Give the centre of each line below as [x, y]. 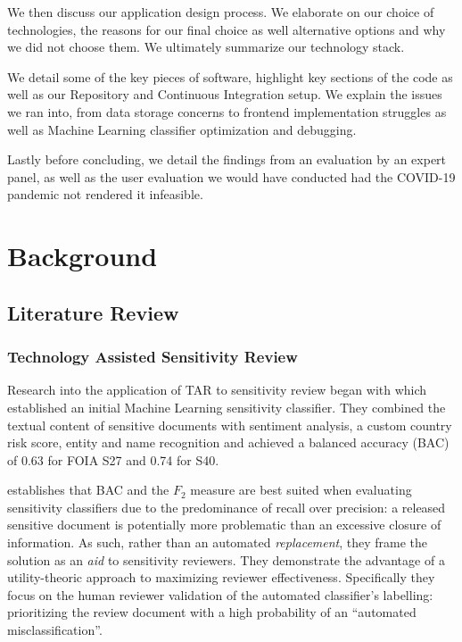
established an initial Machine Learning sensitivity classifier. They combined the [227, 407]
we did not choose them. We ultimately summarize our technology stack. [206, 47]
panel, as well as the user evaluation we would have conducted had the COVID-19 [231, 176]
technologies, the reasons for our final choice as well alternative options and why [227, 29]
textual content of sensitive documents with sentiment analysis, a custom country [230, 425]
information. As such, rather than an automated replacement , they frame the [218, 542]
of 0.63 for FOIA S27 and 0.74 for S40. [113, 459]
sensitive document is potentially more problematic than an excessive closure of [224, 525]
